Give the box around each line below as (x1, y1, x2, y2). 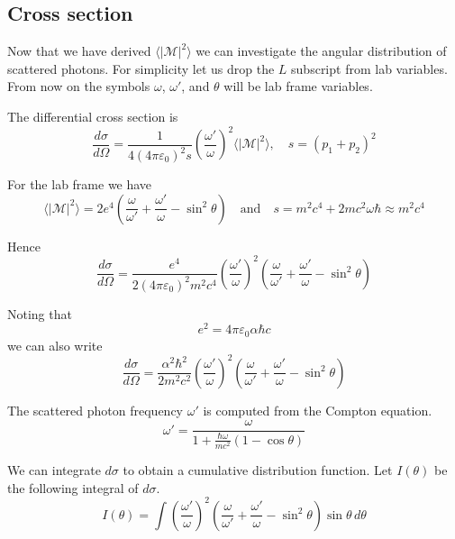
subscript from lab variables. (291, 59, 448, 78)
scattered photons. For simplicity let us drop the (7, 59, 275, 78)
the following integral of (7, 478, 139, 497)
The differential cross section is (7, 106, 178, 125)
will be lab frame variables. (223, 77, 373, 96)
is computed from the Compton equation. (203, 400, 432, 419)
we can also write (7, 335, 103, 354)
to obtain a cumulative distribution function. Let (123, 461, 393, 480)
